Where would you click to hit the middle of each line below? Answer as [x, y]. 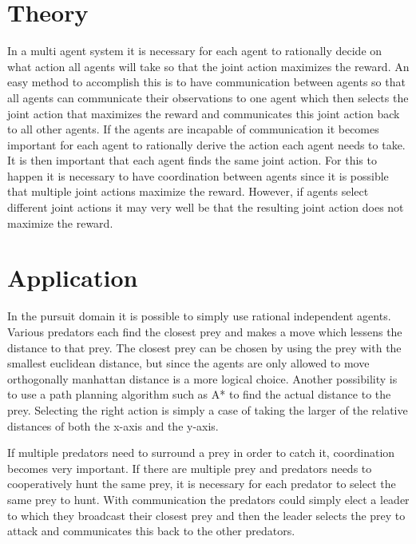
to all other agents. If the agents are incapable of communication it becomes [193, 129]
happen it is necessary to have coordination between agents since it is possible [198, 175]
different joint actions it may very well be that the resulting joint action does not [206, 207]
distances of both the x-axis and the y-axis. [113, 425]
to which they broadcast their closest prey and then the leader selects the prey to [206, 515]
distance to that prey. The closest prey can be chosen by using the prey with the [204, 347]
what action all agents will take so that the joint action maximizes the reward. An [208, 66]
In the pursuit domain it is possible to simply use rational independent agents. [199, 316]
